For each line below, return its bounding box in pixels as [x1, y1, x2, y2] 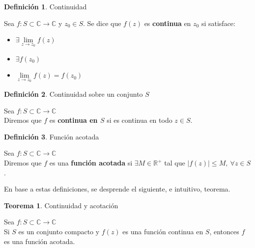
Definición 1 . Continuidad [4, 1, 87, 11]
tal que [164, 158, 185, 167]
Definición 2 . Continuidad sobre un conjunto [4, 89, 143, 99]
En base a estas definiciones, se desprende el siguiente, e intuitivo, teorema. [4, 184, 230, 194]
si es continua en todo [107, 115, 172, 125]
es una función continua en [122, 226, 203, 236]
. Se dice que [83, 18, 121, 28]
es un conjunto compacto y [18, 226, 100, 236]
